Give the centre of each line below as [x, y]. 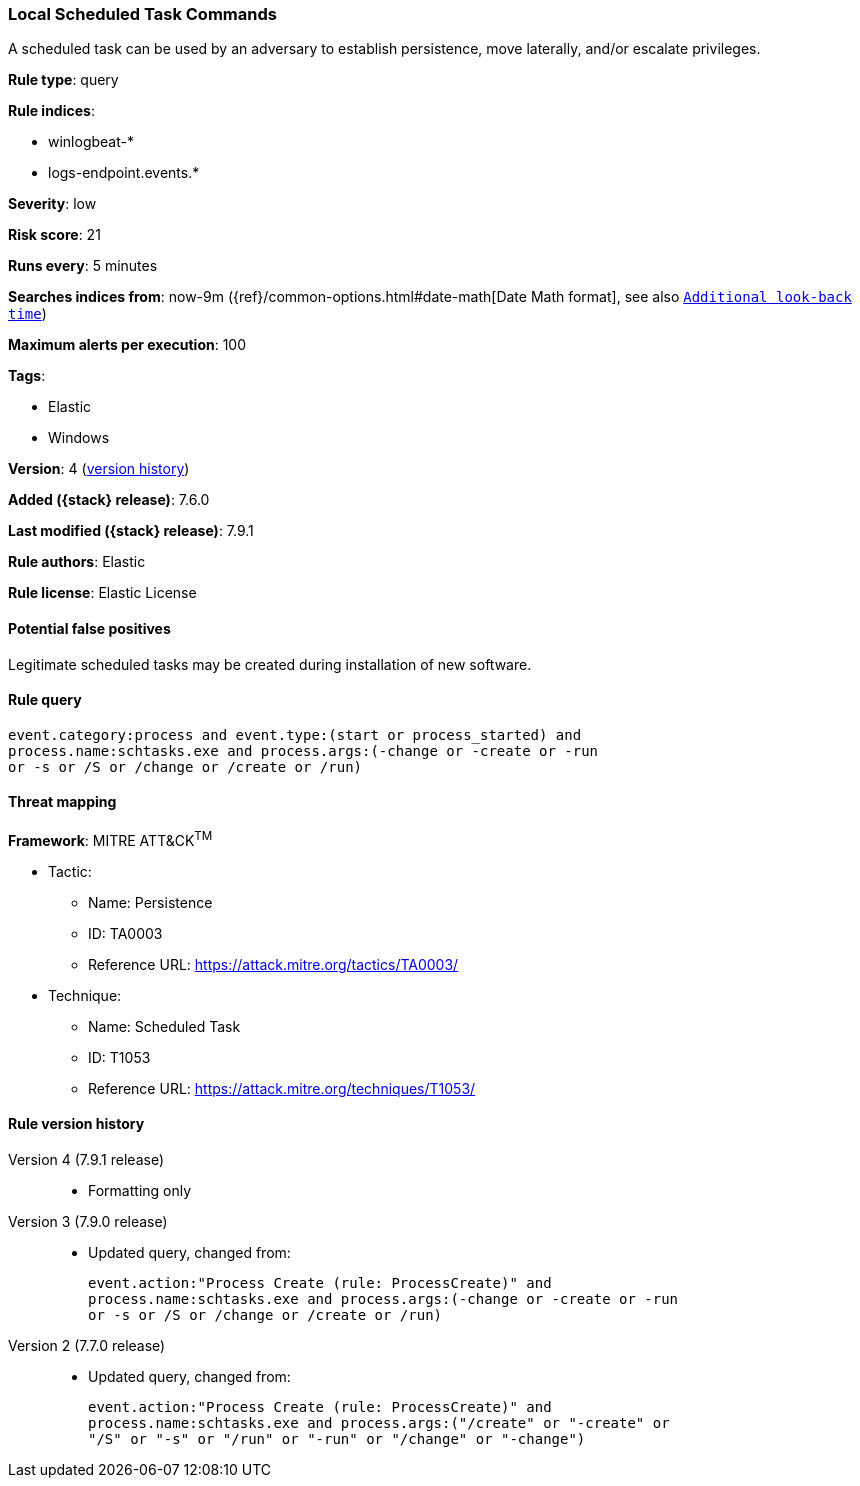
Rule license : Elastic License [102, 593]
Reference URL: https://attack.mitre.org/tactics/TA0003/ [273, 964]
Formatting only [140, 1190]
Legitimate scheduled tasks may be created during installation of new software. [270, 664]
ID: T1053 [119, 1057]
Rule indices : [51, 111]
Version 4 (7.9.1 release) [86, 1159]
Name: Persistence [150, 902]
